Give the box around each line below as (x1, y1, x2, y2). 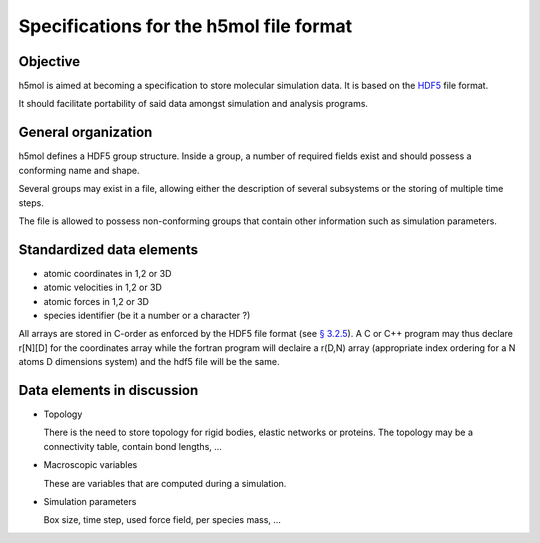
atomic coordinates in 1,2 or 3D (43, 267, 172, 279)
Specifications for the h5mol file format (18, 15, 353, 37)
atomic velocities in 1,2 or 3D (43, 281, 162, 294)
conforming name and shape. (18, 164, 140, 176)
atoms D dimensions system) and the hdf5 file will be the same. (18, 356, 280, 368)
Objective (18, 53, 81, 70)
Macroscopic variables (43, 459, 138, 471)
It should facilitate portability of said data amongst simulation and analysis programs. (18, 98, 369, 110)
